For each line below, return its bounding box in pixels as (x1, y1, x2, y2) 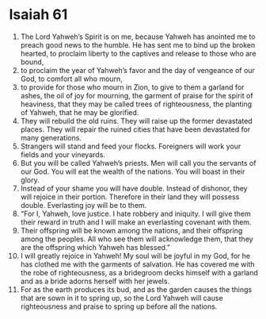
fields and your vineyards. (20, 149, 106, 159)
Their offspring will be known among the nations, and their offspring (20, 225, 243, 235)
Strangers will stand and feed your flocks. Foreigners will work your (20, 141, 241, 151)
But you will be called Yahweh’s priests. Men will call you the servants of (20, 158, 256, 167)
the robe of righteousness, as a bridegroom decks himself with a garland (20, 267, 258, 277)
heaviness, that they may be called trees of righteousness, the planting (20, 99, 253, 109)
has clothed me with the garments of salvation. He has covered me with (20, 259, 256, 269)
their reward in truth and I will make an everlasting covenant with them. (20, 217, 252, 227)
